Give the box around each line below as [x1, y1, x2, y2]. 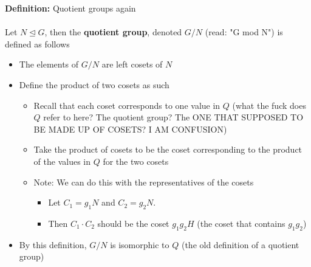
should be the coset [97, 217, 169, 229]
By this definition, [19, 238, 87, 251]
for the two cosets [103, 154, 169, 167]
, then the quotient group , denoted [44, 26, 182, 38]
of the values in [33, 154, 91, 167]
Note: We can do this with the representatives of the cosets [33, 175, 254, 188]
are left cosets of [101, 58, 163, 71]
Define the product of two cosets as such [19, 78, 169, 91]
